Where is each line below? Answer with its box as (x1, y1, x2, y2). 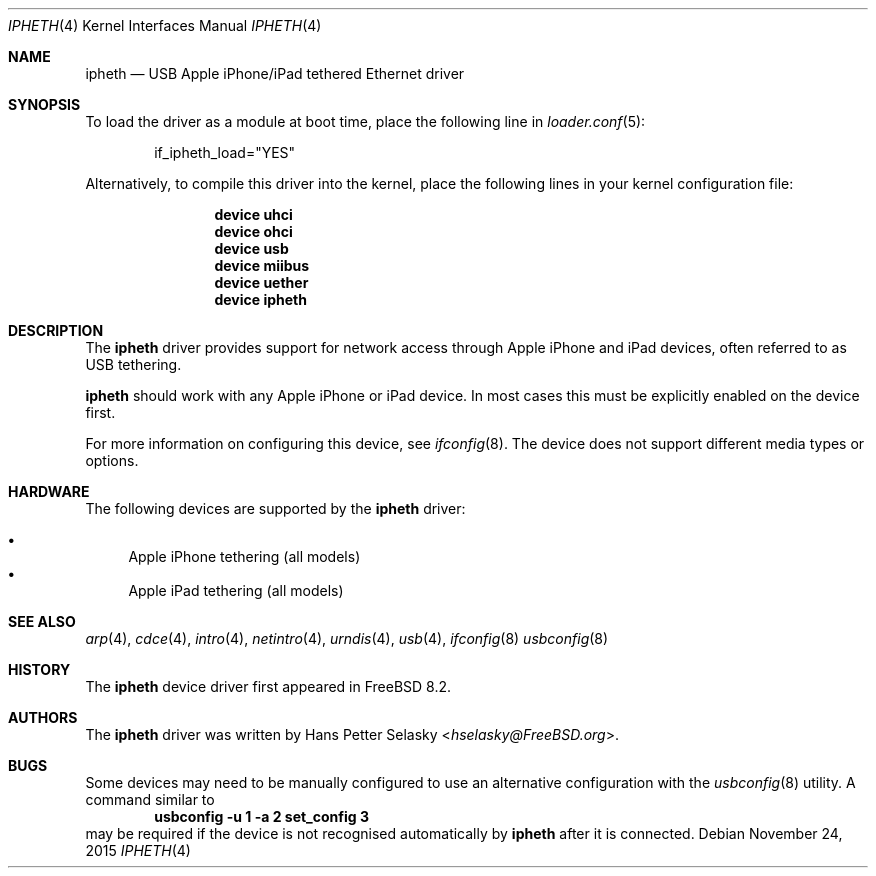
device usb (214, 240, 289, 257)
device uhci (214, 206, 293, 223)
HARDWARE (8, 483, 90, 500)
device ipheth (214, 291, 307, 308)
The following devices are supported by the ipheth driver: (85, 500, 466, 517)
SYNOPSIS (8, 96, 81, 113)
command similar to (85, 791, 215, 808)
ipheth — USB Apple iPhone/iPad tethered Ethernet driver (85, 65, 465, 82)
